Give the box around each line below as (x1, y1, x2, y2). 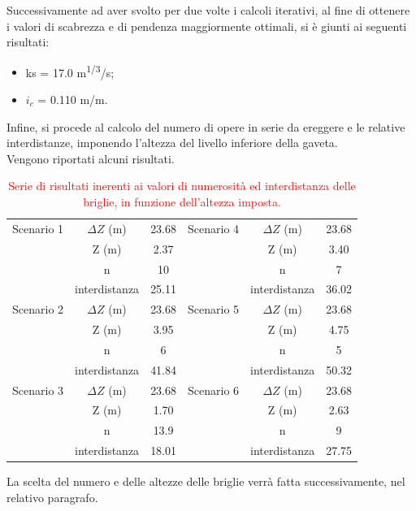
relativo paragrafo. (6, 488, 98, 505)
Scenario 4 (188, 219, 240, 236)
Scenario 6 (188, 381, 240, 398)
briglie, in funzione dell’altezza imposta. (83, 193, 281, 210)
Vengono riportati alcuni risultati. (6, 149, 175, 167)
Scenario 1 (12, 219, 64, 236)
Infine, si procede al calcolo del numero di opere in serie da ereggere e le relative (6, 118, 405, 135)
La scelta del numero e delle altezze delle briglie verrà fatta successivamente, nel (6, 473, 405, 490)
